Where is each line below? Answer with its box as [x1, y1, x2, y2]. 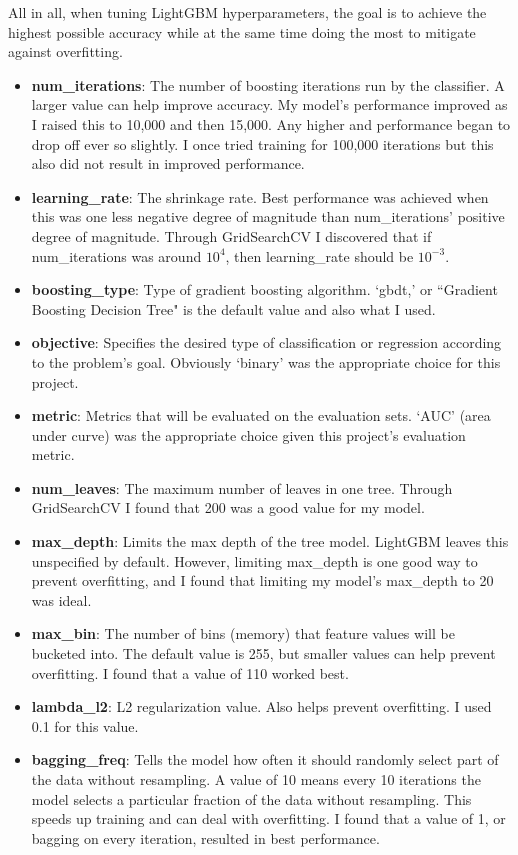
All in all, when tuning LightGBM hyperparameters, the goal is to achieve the [8, 2, 487, 22]
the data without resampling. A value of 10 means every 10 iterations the [31, 769, 481, 789]
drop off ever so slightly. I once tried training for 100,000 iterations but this [31, 133, 494, 154]
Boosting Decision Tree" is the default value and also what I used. [31, 298, 436, 319]
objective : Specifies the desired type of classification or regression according [31, 332, 502, 353]
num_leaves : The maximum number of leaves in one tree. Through [31, 477, 453, 498]
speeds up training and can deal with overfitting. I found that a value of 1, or [31, 808, 506, 829]
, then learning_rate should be [225, 245, 414, 266]
